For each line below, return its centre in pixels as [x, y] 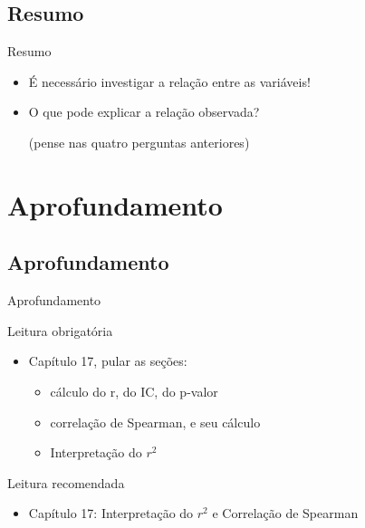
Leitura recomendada [66, 482]
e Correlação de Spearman [285, 513]
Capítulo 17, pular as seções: [108, 361]
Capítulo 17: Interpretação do [111, 513]
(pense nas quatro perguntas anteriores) [139, 142]
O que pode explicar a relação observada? [144, 112]
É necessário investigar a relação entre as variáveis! [169, 81]
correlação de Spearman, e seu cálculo [155, 422]
